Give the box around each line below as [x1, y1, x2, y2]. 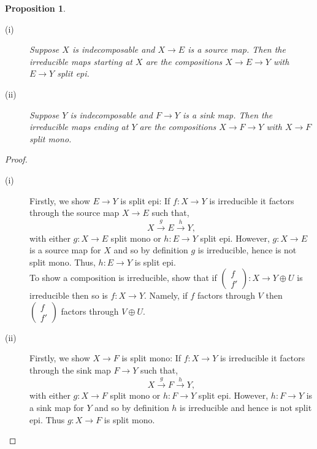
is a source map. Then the [188, 43, 286, 56]
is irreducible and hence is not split [180, 401, 312, 414]
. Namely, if [144, 289, 188, 302]
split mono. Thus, [29, 255, 96, 268]
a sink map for [29, 401, 84, 414]
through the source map [29, 206, 120, 219]
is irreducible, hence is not [197, 244, 297, 256]
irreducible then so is [29, 289, 108, 302]
